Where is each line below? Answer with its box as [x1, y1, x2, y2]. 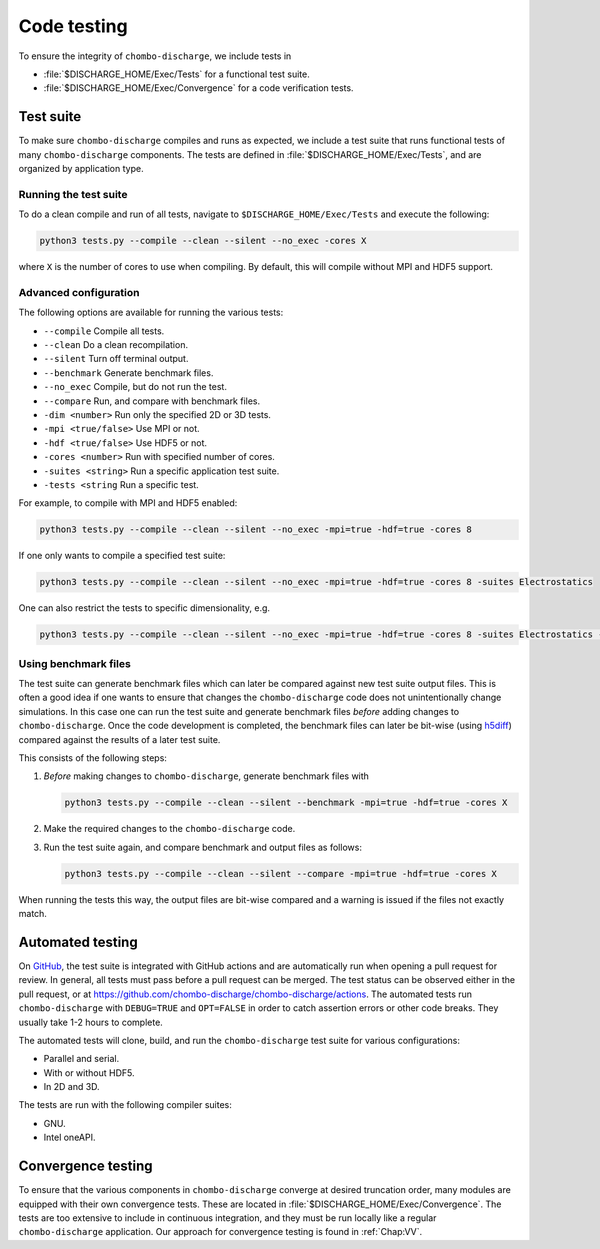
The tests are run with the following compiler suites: [18, 1099, 232, 1111]
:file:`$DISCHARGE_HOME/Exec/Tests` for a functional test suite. [43, 68, 310, 80]
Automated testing [18, 933, 139, 950]
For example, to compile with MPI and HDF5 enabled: [18, 497, 238, 509]
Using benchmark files [18, 656, 132, 670]
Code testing [18, 15, 129, 37]
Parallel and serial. [43, 1053, 120, 1065]
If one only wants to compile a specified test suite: [18, 550, 226, 562]
